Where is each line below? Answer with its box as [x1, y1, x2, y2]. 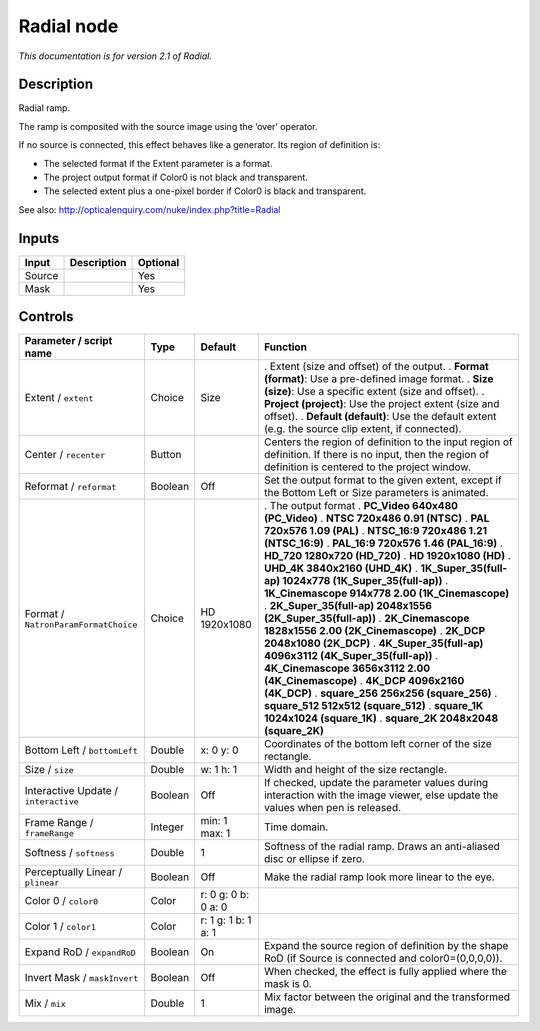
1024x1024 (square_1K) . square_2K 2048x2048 [263, 711, 499, 725]
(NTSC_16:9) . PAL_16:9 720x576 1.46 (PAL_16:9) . [263, 536, 504, 550]
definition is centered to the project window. [263, 460, 472, 474]
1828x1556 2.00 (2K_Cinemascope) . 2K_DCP [263, 624, 485, 638]
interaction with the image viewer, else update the [263, 788, 499, 802]
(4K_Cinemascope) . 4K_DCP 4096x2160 [263, 674, 465, 688]
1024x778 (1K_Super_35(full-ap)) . [281, 574, 449, 588]
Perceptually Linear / [24, 865, 123, 879]
